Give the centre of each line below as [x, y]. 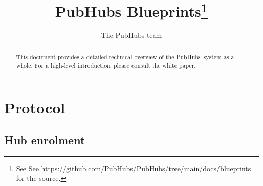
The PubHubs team [131, 35]
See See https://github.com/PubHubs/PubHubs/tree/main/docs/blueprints [134, 168]
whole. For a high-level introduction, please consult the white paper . [106, 65]
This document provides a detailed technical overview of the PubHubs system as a [125, 56]
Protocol [35, 107]
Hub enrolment [45, 139]
